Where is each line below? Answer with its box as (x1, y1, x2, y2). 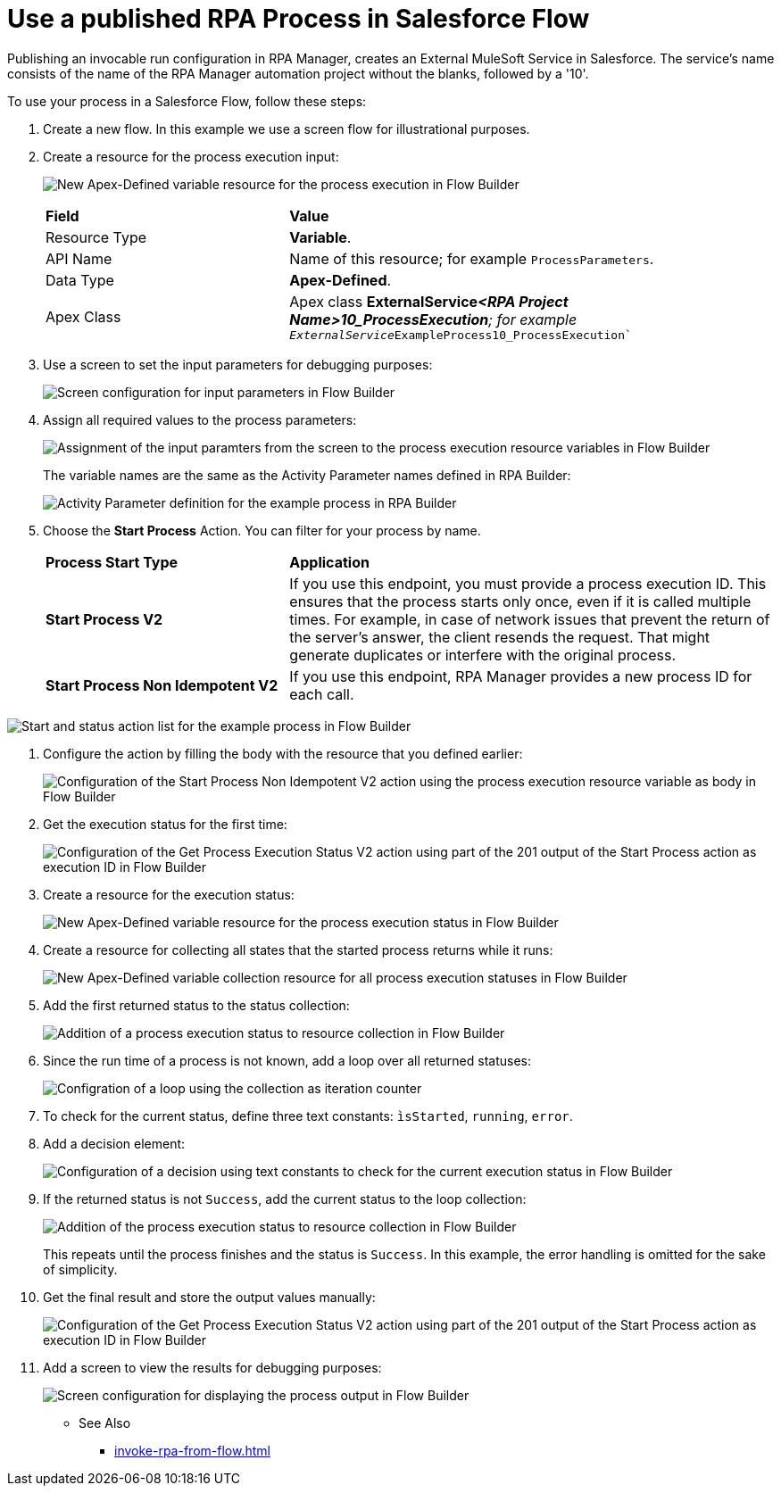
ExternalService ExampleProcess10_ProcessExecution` (289, 328, 632, 342)
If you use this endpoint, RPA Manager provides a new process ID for (289, 667, 752, 685)
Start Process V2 (46, 610, 163, 628)
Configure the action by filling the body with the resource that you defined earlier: (43, 745, 523, 761)
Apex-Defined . (289, 270, 392, 289)
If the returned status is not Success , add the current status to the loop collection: (43, 1190, 527, 1207)
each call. (289, 684, 354, 703)
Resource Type (46, 228, 147, 246)
